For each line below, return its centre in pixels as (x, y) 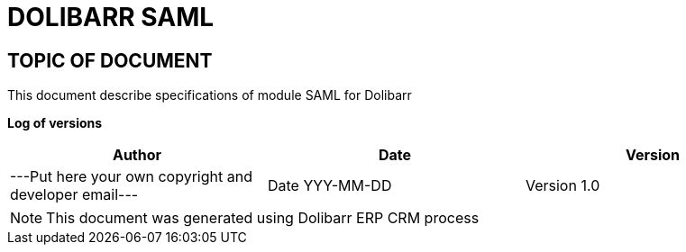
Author (137, 155)
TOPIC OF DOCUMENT (110, 60)
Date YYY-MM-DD (329, 186)
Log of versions (55, 123)
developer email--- (74, 195)
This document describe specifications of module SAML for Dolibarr (210, 95)
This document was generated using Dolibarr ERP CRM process (263, 218)
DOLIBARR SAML (111, 17)
